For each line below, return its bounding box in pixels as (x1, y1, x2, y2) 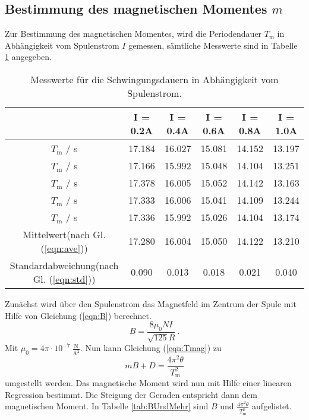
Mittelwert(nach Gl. (23, 227, 106, 241)
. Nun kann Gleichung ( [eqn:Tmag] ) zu (80, 342, 222, 354)
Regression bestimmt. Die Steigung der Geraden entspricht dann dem (5, 388, 257, 400)
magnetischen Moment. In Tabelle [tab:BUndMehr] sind (5, 400, 209, 412)
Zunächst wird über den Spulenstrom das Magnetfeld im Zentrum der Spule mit (5, 297, 297, 310)
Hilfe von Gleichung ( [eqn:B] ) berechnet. (5, 309, 152, 321)
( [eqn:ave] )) (40, 241, 88, 255)
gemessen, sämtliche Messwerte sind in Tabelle (128, 39, 298, 51)
